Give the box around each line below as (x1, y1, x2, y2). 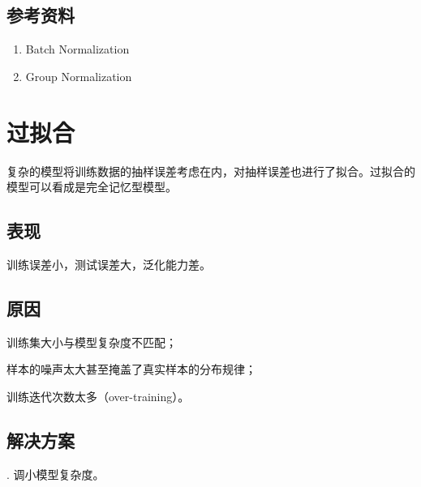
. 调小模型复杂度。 (6, 465, 105, 482)
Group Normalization (25, 67, 132, 84)
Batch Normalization (25, 41, 130, 58)
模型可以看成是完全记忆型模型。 (6, 178, 177, 195)
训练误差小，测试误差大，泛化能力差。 (6, 255, 211, 272)
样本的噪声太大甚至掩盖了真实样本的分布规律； (6, 361, 256, 378)
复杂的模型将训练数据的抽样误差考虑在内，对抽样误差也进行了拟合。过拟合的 (6, 162, 415, 179)
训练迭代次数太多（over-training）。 (6, 387, 190, 404)
